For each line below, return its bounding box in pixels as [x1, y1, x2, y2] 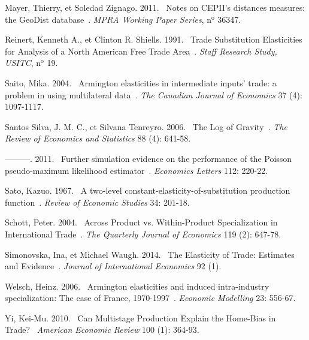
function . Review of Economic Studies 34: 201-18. [5, 195, 190, 208]
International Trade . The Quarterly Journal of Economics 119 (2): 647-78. [5, 227, 281, 240]
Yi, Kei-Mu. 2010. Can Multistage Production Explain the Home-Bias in [5, 311, 276, 324]
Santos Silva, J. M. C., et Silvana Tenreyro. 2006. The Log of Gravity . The [5, 120, 287, 133]
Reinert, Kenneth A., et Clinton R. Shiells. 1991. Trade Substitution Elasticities [5, 33, 302, 46]
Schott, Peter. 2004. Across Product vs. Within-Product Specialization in [5, 216, 278, 228]
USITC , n [5, 56, 41, 69]
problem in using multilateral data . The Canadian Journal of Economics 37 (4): [5, 88, 302, 101]
